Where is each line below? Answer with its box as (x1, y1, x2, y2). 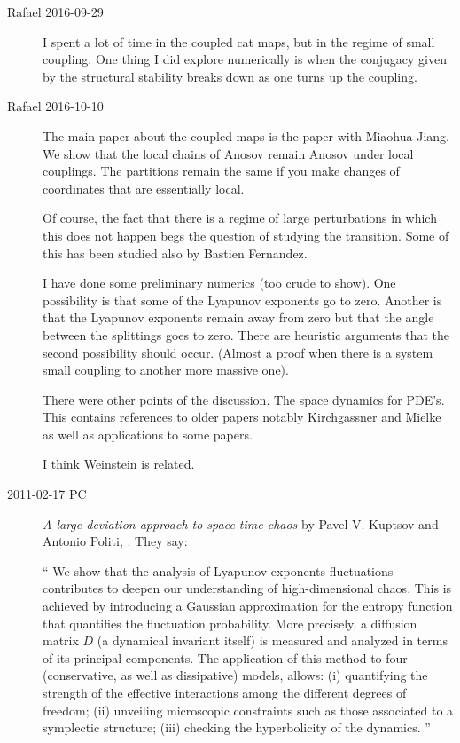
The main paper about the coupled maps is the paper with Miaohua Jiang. (43, 126, 449, 145)
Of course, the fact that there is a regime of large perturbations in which (43, 209, 437, 227)
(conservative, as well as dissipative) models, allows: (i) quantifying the (43, 666, 428, 684)
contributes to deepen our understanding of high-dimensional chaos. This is (43, 579, 452, 597)
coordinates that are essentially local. (43, 178, 245, 197)
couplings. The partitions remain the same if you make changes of (43, 162, 400, 180)
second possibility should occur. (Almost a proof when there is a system (43, 343, 433, 361)
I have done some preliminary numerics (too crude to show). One (43, 273, 396, 292)
